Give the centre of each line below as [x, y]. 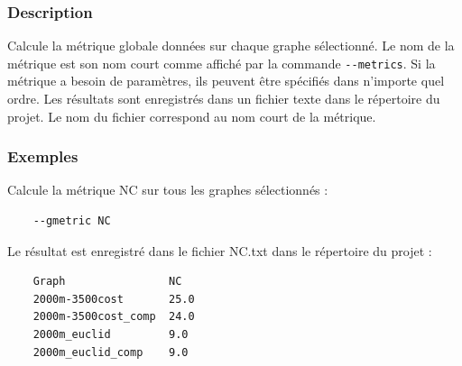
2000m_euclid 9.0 [111, 335]
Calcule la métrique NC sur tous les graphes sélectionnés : [168, 190]
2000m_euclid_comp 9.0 [111, 352]
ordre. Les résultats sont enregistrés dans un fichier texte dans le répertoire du [224, 99]
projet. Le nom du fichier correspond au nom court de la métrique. [192, 116]
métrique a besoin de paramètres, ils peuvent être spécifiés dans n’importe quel [226, 81]
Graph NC [107, 282]
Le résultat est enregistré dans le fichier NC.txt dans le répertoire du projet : [220, 250]
